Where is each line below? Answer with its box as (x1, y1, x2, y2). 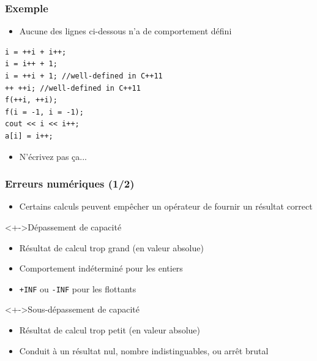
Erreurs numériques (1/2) (5, 176, 135, 191)
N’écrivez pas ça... (19, 150, 87, 162)
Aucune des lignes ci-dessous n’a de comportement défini (19, 25, 232, 37)
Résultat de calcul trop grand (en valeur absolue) (19, 241, 204, 254)
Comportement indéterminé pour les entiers (19, 262, 183, 275)
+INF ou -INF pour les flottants (19, 282, 136, 295)
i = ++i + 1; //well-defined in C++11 (5, 72, 163, 80)
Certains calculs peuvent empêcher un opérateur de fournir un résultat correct (19, 200, 313, 213)
